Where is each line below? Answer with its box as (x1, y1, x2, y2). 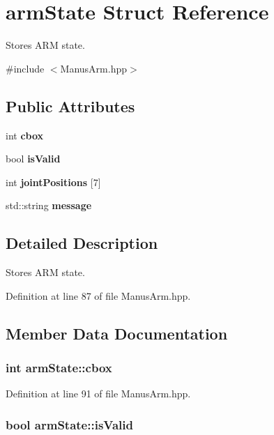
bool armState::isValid (6, 415, 133, 433)
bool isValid (6, 151, 61, 166)
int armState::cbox (6, 358, 112, 376)
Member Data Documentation (6, 322, 228, 344)
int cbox (6, 128, 44, 142)
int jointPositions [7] (6, 174, 101, 189)
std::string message (6, 198, 92, 213)
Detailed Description (6, 232, 158, 254)
